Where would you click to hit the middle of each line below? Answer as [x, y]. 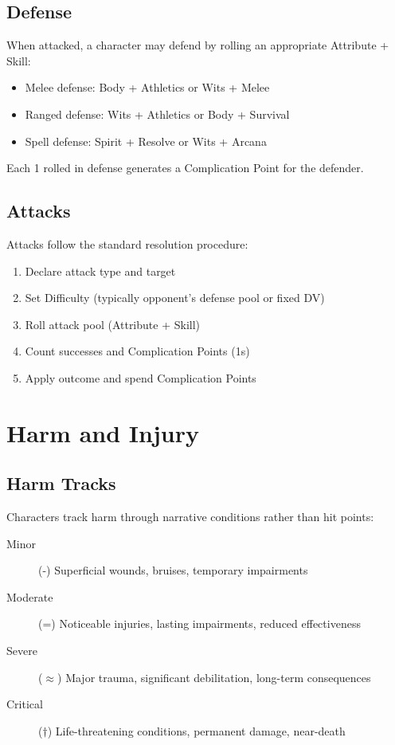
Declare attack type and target [100, 271]
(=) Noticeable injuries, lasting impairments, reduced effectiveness [199, 623]
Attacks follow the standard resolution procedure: [127, 243]
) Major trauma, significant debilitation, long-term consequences [214, 677]
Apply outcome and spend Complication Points [141, 377]
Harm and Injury [103, 432]
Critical [25, 704]
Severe [22, 651]
